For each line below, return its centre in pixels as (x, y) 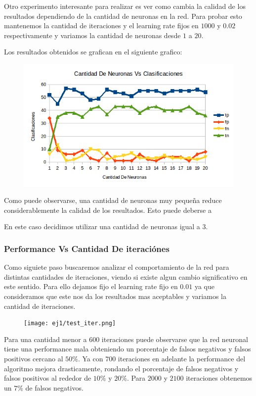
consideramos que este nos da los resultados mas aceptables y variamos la (115, 296)
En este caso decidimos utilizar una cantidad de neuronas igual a (102, 226)
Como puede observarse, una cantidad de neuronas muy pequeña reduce (113, 200)
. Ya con (90, 359)
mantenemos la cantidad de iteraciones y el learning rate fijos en (101, 25)
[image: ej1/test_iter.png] (70, 323)
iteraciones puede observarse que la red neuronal (175, 339)
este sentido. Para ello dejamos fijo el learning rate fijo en (91, 286)
